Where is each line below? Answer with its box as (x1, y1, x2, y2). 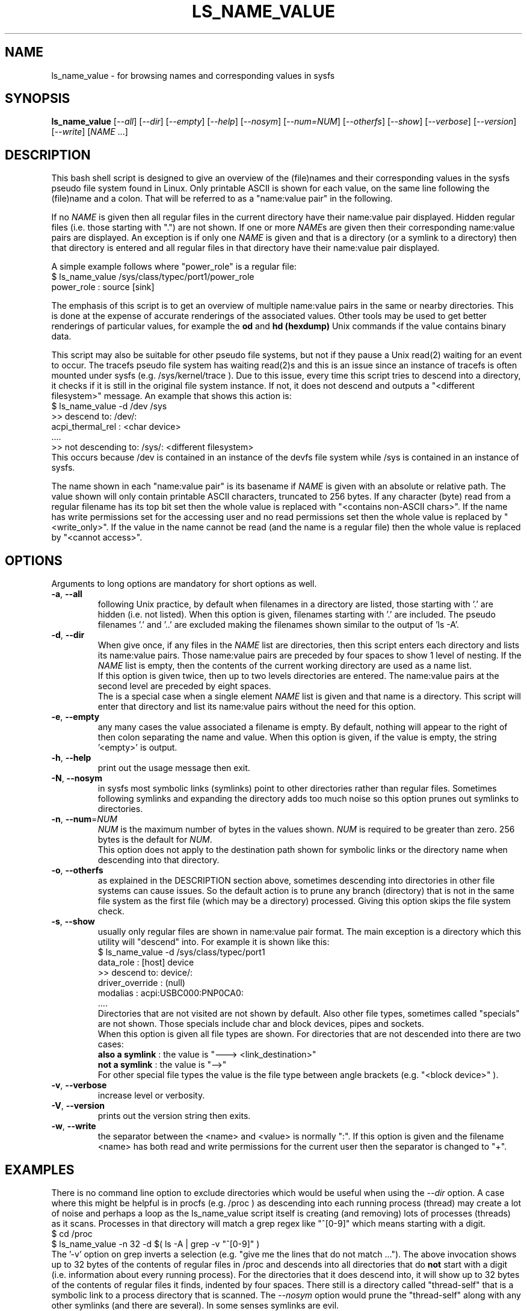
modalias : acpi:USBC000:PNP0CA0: (97, 988, 244, 999)
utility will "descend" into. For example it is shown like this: (97, 937, 330, 947)
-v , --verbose (51, 1080, 107, 1091)
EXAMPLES (5, 1162, 75, 1177)
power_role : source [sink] (51, 282, 155, 293)
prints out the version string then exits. (97, 1111, 251, 1121)
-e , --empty (51, 711, 100, 722)
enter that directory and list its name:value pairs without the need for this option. (97, 701, 416, 712)
